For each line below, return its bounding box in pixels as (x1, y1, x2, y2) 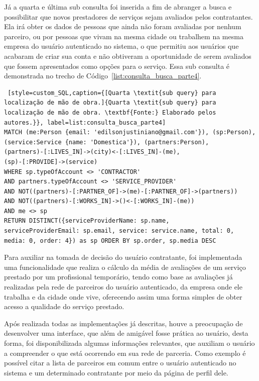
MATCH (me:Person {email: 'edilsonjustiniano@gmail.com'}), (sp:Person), (4, 129, 256, 136)
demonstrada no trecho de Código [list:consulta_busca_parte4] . (4, 70, 202, 81)
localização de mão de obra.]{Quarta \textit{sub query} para (4, 99, 216, 107)
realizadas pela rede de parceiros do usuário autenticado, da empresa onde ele (4, 281, 242, 292)
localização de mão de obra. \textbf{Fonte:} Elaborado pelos (4, 109, 216, 116)
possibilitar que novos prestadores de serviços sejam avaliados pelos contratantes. (4, 11, 253, 22)
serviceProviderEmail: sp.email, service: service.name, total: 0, (4, 227, 234, 235)
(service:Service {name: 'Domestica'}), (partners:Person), (4, 138, 209, 146)
